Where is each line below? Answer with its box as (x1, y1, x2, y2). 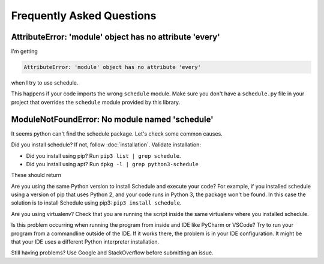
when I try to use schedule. (11, 79, 79, 86)
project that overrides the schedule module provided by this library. (11, 98, 181, 106)
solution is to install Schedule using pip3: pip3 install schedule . (11, 199, 182, 206)
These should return (11, 172, 62, 179)
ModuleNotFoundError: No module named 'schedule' (11, 114, 214, 124)
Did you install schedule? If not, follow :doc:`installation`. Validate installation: (11, 141, 201, 148)
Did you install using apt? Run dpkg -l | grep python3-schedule (26, 160, 199, 167)
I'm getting (11, 48, 38, 55)
